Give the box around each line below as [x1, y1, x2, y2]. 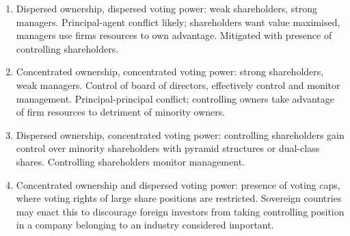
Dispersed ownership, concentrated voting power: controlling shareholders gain [16, 127, 345, 142]
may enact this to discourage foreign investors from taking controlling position [16, 204, 345, 218]
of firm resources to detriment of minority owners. [16, 105, 226, 119]
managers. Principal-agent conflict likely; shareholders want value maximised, [16, 14, 340, 29]
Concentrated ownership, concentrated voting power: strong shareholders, [16, 64, 324, 79]
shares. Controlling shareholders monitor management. [16, 154, 245, 168]
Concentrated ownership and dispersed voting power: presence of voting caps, [16, 177, 340, 192]
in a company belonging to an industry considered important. [16, 218, 274, 232]
